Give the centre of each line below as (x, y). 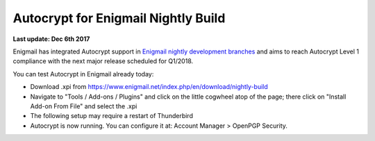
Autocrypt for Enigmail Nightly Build (119, 18)
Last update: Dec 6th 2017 (51, 39)
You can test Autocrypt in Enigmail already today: (83, 74)
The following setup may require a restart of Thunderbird (112, 116)
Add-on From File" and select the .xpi (84, 106)
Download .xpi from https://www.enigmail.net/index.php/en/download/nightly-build (149, 87)
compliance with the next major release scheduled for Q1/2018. (103, 61)
